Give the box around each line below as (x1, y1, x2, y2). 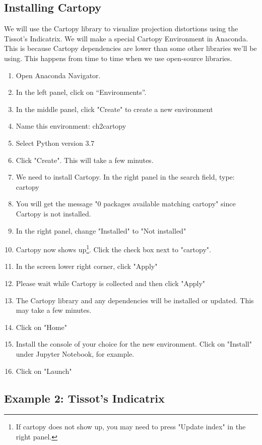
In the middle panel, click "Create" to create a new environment (16, 103, 213, 114)
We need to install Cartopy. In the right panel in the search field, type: (16, 172, 235, 182)
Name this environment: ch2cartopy (16, 121, 126, 131)
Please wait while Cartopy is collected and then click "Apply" (16, 277, 206, 288)
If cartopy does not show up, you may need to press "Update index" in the (16, 421, 246, 432)
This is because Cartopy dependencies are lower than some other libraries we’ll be (4, 43, 257, 53)
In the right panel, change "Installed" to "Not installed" (16, 225, 186, 236)
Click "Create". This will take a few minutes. (16, 154, 154, 165)
